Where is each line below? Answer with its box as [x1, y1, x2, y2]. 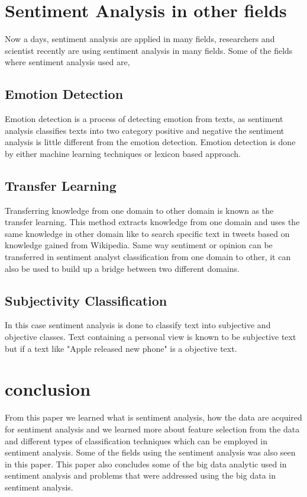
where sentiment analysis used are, [5, 56, 130, 68]
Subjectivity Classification [5, 291, 167, 309]
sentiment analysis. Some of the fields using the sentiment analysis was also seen [5, 446, 296, 458]
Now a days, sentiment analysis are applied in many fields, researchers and [5, 33, 275, 45]
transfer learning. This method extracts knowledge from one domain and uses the [5, 216, 300, 228]
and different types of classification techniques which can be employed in [5, 434, 268, 447]
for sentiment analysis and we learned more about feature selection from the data [5, 422, 300, 435]
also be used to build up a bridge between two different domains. [5, 262, 240, 274]
